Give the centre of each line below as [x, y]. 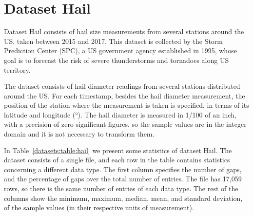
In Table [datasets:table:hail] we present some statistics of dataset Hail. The [118, 150]
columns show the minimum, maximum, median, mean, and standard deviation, [123, 198]
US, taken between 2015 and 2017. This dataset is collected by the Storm [114, 41]
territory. [17, 69]
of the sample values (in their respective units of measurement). [99, 207]
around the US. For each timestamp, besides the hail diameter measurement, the [125, 95]
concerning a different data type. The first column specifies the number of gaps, [123, 169]
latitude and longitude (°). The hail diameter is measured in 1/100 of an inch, [120, 114]
